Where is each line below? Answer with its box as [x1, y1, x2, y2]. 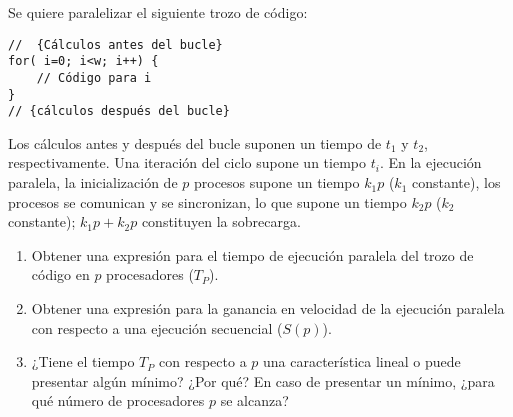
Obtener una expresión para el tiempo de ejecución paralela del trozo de [31, 244, 474, 265]
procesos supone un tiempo [193, 172, 360, 193]
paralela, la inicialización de [8, 172, 178, 193]
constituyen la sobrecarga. [141, 211, 301, 232]
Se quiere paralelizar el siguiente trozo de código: [8, 2, 308, 22]
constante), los [411, 172, 501, 193]
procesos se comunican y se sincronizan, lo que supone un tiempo [8, 191, 407, 212]
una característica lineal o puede [263, 351, 461, 372]
